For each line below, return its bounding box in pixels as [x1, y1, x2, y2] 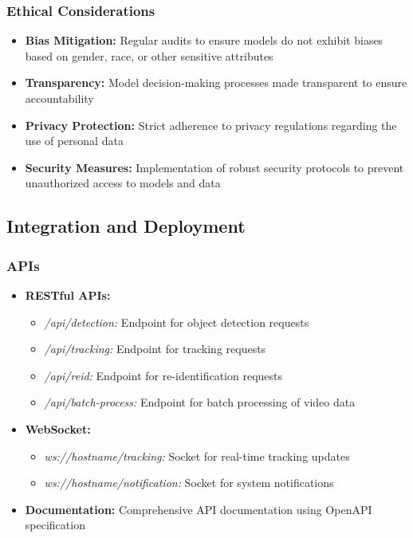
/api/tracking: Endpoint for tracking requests [44, 340, 266, 357]
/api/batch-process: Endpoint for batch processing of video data [44, 394, 356, 410]
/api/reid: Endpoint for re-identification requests [44, 367, 283, 383]
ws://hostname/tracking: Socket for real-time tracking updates [44, 447, 350, 464]
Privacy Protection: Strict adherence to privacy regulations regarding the [25, 116, 397, 133]
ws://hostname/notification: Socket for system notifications [44, 474, 334, 491]
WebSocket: [25, 420, 91, 437]
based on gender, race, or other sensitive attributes [25, 47, 273, 64]
